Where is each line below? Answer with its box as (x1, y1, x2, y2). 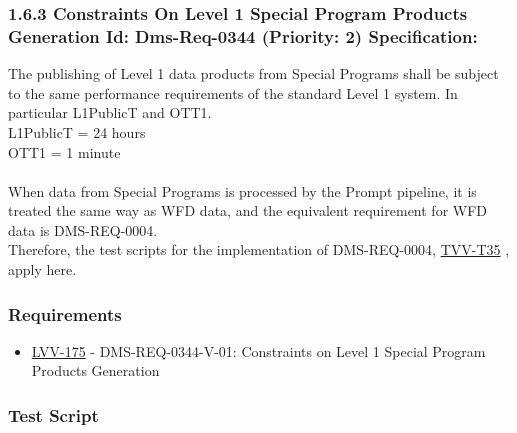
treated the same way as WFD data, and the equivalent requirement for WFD (8, 200, 488, 221)
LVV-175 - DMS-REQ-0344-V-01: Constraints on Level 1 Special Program (31, 340, 486, 361)
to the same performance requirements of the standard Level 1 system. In (8, 82, 458, 103)
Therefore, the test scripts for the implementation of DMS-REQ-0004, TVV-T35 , (8, 239, 510, 260)
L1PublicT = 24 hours (8, 121, 146, 142)
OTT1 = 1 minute (8, 141, 121, 162)
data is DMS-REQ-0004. (8, 219, 158, 240)
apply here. (8, 259, 77, 280)
